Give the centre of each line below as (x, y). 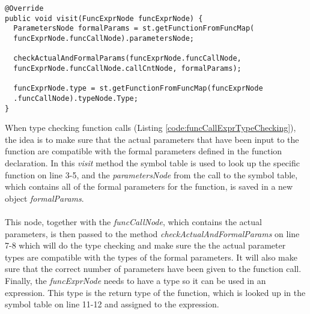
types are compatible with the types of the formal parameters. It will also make (151, 257)
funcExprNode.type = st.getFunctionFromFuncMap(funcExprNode (138, 89)
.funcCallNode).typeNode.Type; (76, 98)
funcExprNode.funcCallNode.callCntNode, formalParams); (127, 68)
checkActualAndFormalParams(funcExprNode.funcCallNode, (127, 59)
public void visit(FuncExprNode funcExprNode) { (104, 18)
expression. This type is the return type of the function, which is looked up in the (155, 292)
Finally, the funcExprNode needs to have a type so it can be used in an (135, 280)
